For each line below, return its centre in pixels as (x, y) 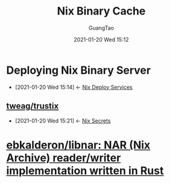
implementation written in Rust (85, 171)
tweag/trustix (33, 106)
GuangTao (101, 28)
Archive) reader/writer (64, 158)
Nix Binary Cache (101, 11)
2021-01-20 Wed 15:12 (101, 39)
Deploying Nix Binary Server (79, 70)
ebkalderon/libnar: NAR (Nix (78, 145)
